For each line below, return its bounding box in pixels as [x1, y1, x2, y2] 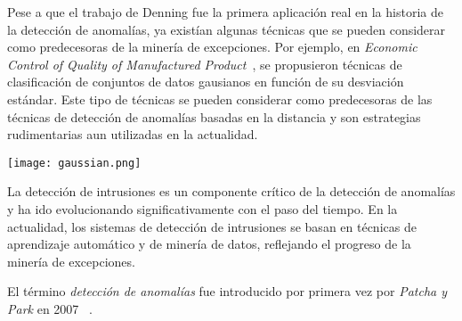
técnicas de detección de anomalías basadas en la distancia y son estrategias [7, 107, 421, 126]
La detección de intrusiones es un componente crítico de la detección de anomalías [7, 182, 456, 201]
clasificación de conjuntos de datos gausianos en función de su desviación [7, 72, 404, 91]
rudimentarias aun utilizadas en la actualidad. [7, 125, 258, 144]
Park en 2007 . [7, 299, 93, 317]
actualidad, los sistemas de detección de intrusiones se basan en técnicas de [7, 217, 417, 235]
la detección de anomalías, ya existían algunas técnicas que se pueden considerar [7, 20, 446, 38]
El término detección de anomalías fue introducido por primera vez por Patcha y [7, 282, 448, 300]
